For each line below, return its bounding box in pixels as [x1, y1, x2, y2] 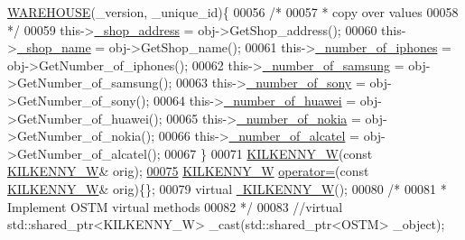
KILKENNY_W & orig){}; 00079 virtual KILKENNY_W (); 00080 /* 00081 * [7, 179, 447, 198]
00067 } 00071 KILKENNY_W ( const [164, 143, 373, 162]
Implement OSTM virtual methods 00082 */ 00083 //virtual [7, 197, 343, 216]
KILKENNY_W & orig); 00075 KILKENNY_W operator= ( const [7, 162, 369, 180]
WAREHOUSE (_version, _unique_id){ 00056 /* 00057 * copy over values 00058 [7, 3, 459, 21]
